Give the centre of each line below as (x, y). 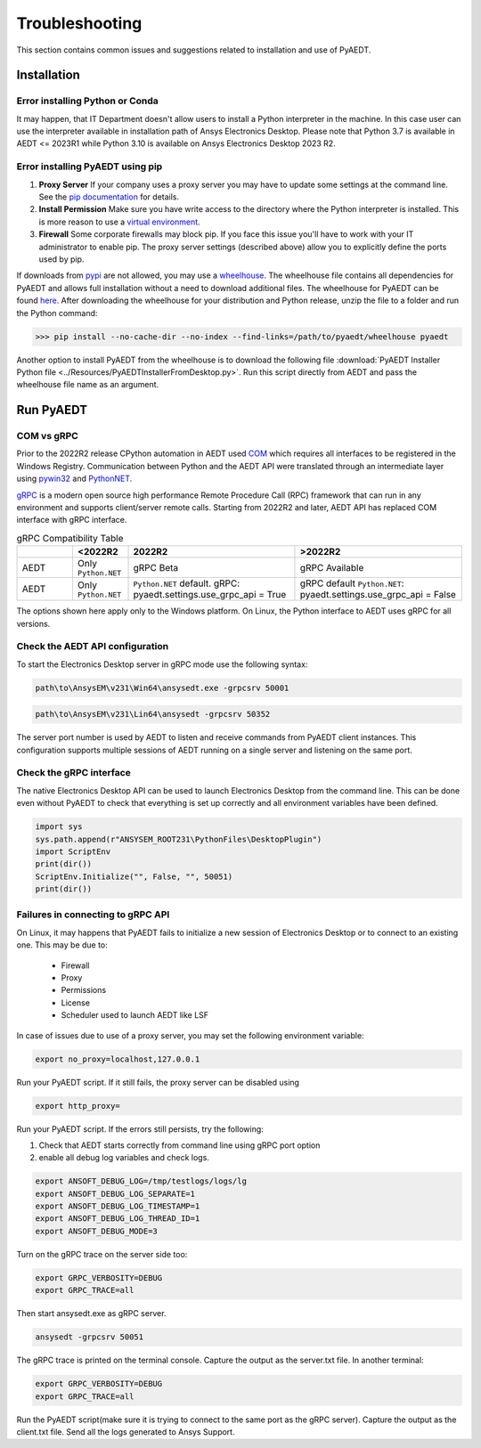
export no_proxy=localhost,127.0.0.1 (118, 1059)
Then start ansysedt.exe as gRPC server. (91, 1314)
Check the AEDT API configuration (93, 647)
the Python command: (57, 313)
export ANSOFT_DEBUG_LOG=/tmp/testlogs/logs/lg (141, 1181)
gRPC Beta (156, 567)
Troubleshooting (79, 23)
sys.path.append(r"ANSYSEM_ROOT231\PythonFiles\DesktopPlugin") (179, 839)
